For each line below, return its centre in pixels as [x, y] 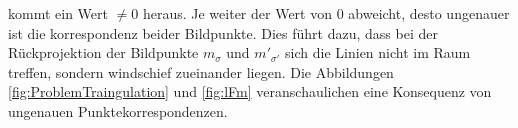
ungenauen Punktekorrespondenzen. [118, 110]
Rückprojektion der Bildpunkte [103, 52]
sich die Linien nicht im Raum [378, 52]
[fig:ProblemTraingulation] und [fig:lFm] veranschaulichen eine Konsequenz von [250, 91]
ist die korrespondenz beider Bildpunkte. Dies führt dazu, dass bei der [223, 32]
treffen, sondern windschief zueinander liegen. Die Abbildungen [201, 71]
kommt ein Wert [58, 13]
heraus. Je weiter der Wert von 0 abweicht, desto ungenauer [326, 13]
